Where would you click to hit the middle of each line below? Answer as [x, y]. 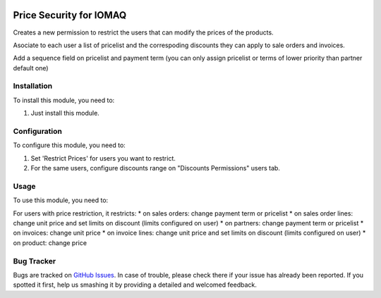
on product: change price [50, 242]
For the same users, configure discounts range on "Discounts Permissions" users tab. [155, 168]
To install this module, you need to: [64, 100]
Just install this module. [65, 113]
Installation [33, 86]
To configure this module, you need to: [69, 145]
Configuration [38, 131]
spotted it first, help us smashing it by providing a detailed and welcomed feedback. [135, 285]
